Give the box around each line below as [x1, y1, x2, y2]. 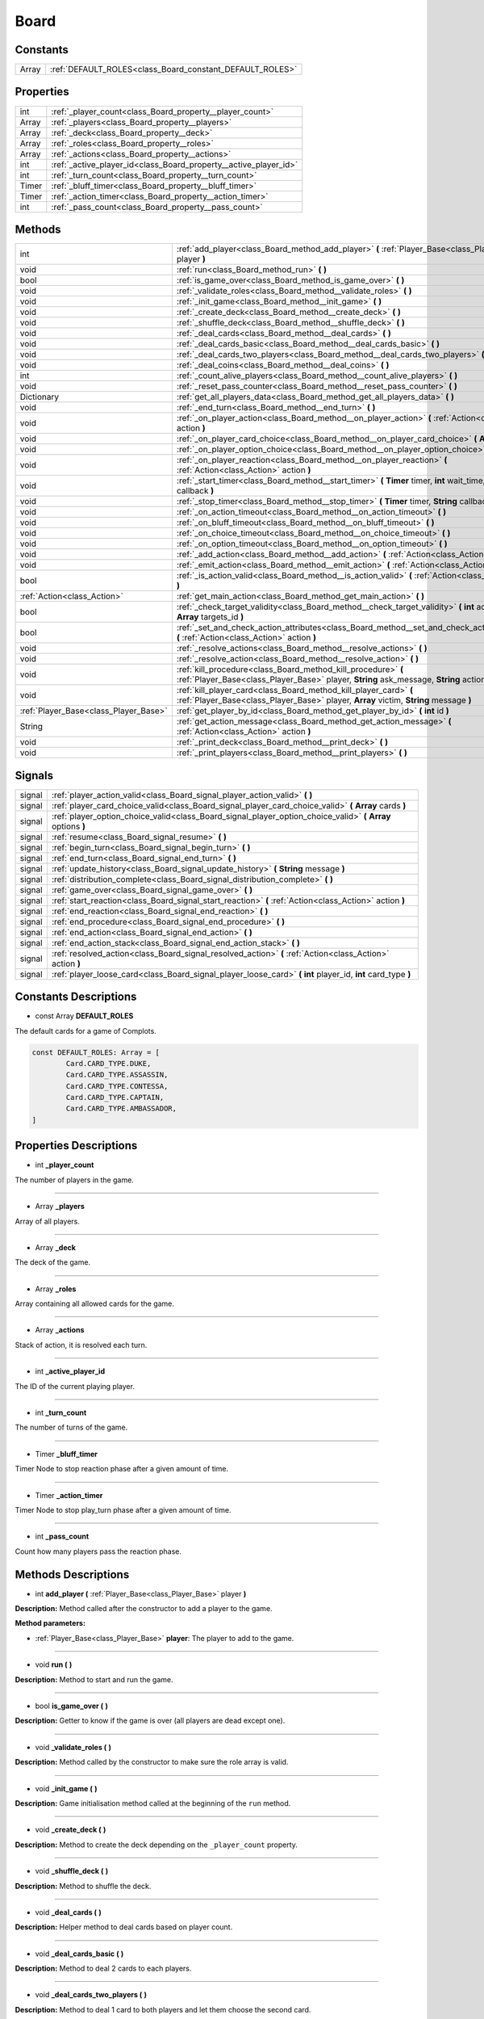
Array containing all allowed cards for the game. [15, 1299, 175, 1308]
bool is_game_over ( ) [35, 1701, 109, 1711]
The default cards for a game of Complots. [15, 1026, 156, 1035]
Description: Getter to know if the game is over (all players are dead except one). [15, 1716, 286, 1726]
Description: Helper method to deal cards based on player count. [15, 1922, 233, 1932]
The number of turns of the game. [15, 1422, 128, 1433]
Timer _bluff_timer [35, 1449, 98, 1459]
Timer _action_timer [35, 1490, 103, 1500]
